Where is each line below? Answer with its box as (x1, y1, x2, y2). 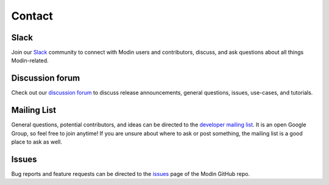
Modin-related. (11, 57, 49, 64)
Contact (11, 9, 53, 23)
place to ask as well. (11, 138, 62, 146)
